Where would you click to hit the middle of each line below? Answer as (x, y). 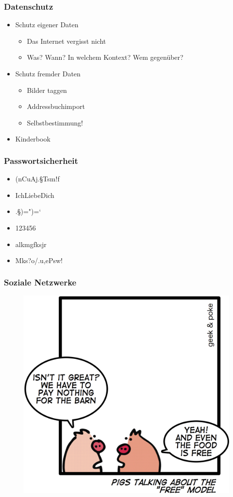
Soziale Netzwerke (40, 282)
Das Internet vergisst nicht (67, 41)
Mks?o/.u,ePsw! (39, 260)
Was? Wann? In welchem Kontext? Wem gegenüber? (105, 57)
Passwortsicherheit (41, 160)
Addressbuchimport (56, 106)
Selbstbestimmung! (55, 122)
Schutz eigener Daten (47, 25)
